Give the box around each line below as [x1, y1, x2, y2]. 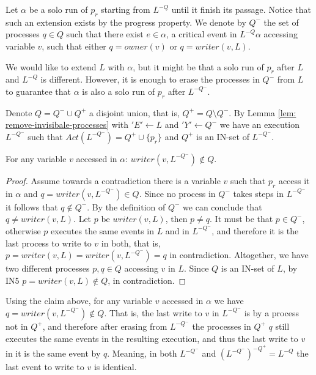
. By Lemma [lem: [229, 106, 296, 119]
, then [165, 212, 188, 225]
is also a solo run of [82, 84, 155, 97]
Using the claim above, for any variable [6, 294, 153, 307]
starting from [101, 3, 150, 15]
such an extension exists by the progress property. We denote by [6, 15, 246, 28]
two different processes [6, 262, 90, 275]
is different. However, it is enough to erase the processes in [40, 73, 260, 86]
